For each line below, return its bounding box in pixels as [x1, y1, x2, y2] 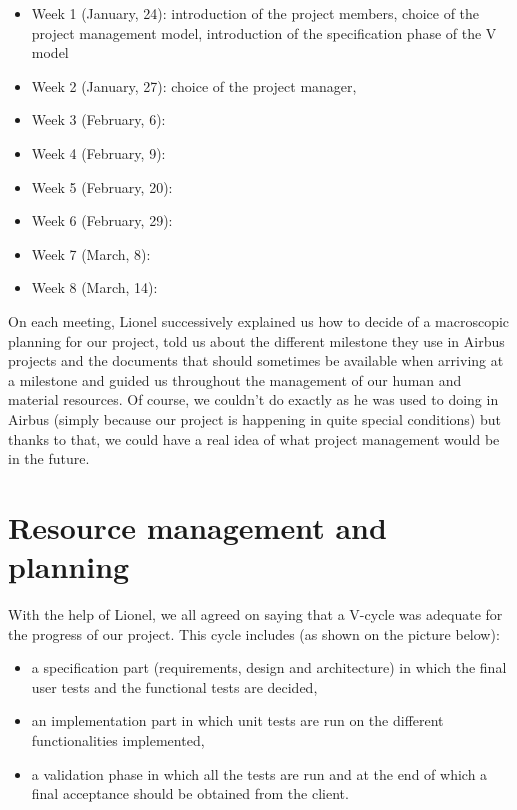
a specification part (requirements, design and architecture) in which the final [31, 657, 507, 678]
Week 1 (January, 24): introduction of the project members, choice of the [31, 3, 480, 23]
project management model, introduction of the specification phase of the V [31, 22, 497, 43]
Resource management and [8, 506, 387, 547]
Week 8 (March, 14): [31, 277, 158, 298]
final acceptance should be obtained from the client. [31, 783, 349, 804]
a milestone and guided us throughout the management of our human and [8, 369, 462, 390]
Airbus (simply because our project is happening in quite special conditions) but [8, 408, 501, 429]
